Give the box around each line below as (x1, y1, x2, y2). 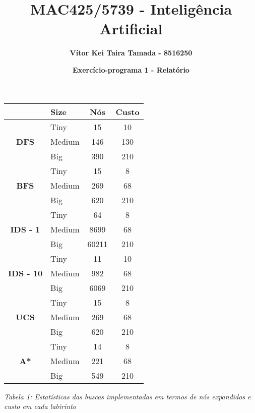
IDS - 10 (8, 267, 43, 279)
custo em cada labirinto (4, 401, 76, 411)
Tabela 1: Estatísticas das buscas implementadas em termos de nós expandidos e (4, 391, 251, 401)
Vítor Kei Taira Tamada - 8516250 (70, 47, 193, 58)
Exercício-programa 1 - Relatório (73, 64, 189, 75)
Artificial (99, 18, 163, 39)
